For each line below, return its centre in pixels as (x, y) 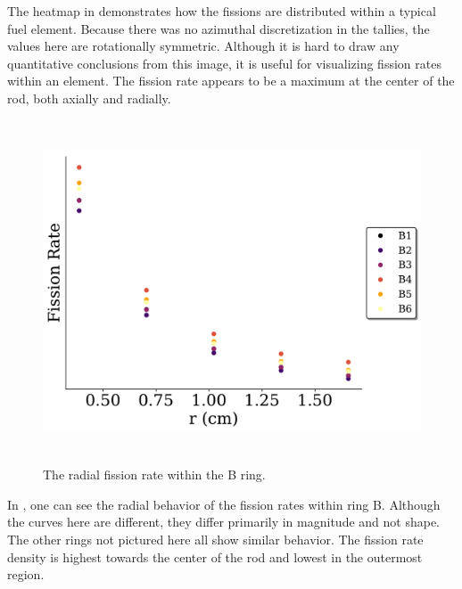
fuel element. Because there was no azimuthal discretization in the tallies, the (219, 28)
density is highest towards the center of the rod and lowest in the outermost (215, 556)
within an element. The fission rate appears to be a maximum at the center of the (231, 81)
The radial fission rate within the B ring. (154, 474)
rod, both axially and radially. (89, 98)
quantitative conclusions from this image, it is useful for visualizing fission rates (224, 63)
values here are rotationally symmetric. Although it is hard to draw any (203, 46)
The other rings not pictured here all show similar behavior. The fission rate (215, 539)
